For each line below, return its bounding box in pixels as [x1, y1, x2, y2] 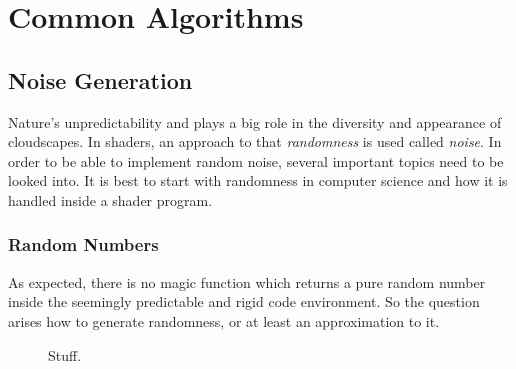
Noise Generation [8, 64, 193, 95]
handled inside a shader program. [8, 189, 213, 210]
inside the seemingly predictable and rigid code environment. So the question [8, 291, 480, 312]
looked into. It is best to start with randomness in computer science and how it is [8, 170, 508, 191]
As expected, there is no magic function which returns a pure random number [8, 271, 486, 292]
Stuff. [48, 344, 82, 365]
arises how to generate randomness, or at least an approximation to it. [8, 310, 440, 331]
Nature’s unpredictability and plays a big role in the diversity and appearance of [8, 111, 502, 132]
